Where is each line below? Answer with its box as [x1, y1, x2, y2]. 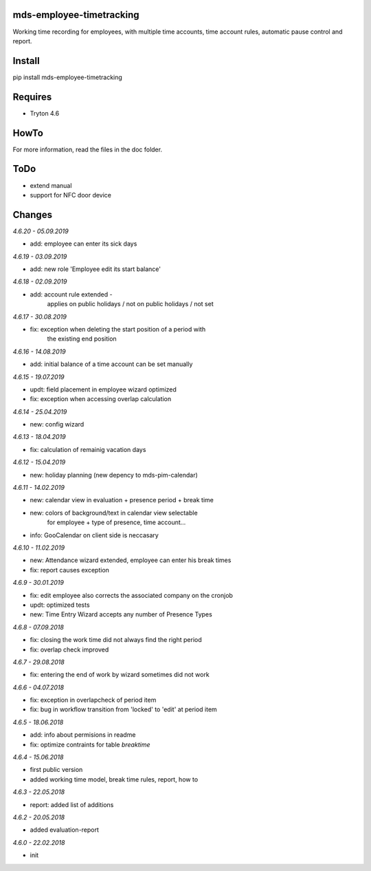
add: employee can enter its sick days [30, 239, 137, 248]
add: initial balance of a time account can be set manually [30, 360, 193, 368]
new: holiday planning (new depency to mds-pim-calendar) [30, 471, 199, 479]
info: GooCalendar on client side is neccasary [30, 530, 159, 539]
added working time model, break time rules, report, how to [30, 775, 199, 784]
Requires [12, 91, 52, 103]
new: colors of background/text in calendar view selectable [30, 508, 199, 517]
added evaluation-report [30, 826, 100, 834]
